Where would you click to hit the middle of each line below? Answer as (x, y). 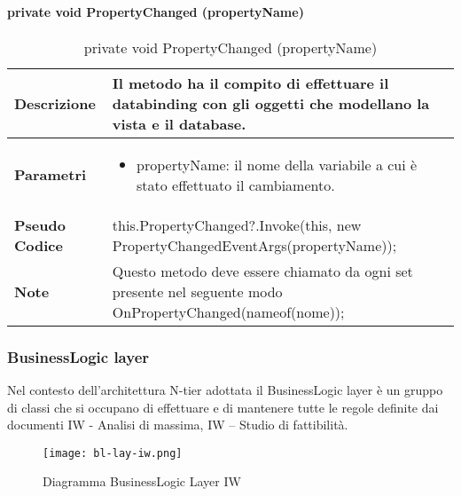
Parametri (51, 175)
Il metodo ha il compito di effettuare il (250, 83)
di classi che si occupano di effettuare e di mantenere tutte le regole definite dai (223, 407)
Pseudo (40, 224)
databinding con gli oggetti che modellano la (271, 103)
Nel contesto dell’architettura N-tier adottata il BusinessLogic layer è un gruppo (225, 390)
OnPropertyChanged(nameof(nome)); (228, 311)
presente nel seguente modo (197, 291)
